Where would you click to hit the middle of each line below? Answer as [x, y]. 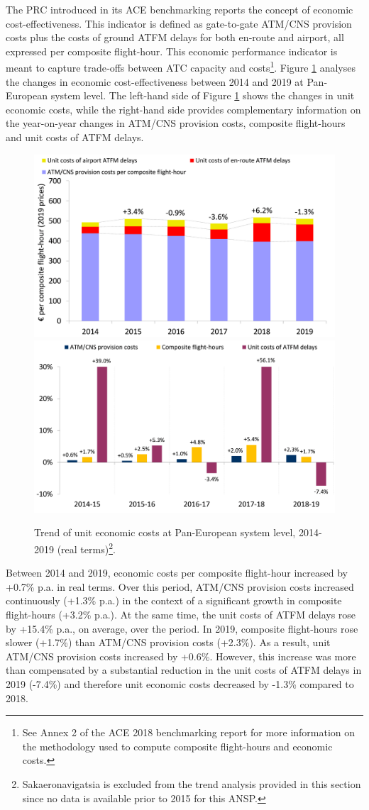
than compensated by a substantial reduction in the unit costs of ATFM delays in [184, 670]
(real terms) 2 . [86, 548]
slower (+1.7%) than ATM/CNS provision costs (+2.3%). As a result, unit [168, 642]
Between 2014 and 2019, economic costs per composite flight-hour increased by [177, 573]
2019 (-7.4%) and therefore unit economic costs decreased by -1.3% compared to [180, 683]
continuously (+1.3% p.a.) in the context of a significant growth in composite [174, 600]
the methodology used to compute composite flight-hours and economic [177, 746]
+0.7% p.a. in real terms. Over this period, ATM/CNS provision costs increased [180, 586]
